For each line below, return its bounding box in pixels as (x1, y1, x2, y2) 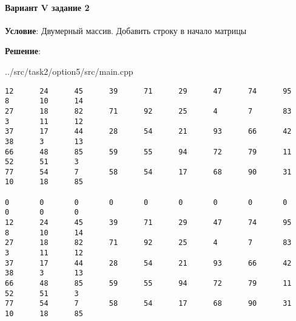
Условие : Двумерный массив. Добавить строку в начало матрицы (5, 24, 247, 36)
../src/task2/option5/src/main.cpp (5, 64, 133, 77)
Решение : (5, 44, 41, 57)
